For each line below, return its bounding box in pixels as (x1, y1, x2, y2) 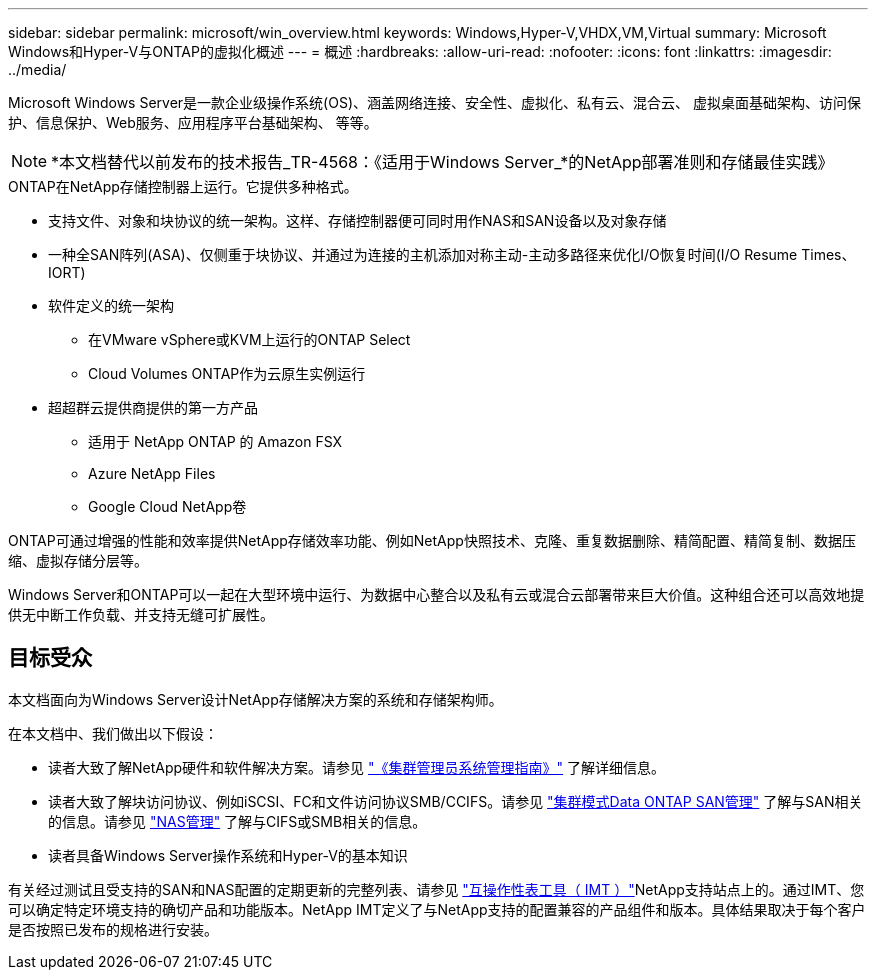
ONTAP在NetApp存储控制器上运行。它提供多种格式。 (8, 178, 358, 195)
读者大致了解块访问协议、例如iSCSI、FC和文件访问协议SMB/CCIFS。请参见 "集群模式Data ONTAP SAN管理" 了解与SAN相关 (48, 792, 863, 810)
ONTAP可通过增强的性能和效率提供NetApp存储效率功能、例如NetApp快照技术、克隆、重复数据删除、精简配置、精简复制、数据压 (8, 532, 856, 549)
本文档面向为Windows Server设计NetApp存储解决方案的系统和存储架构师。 (8, 690, 503, 708)
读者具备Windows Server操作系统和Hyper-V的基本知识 (48, 846, 408, 864)
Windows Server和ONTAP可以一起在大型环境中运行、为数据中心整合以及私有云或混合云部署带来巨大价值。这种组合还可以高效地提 (8, 586, 865, 603)
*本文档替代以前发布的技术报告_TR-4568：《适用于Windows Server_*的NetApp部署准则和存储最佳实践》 (51, 152, 834, 172)
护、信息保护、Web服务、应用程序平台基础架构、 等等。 (8, 114, 378, 131)
